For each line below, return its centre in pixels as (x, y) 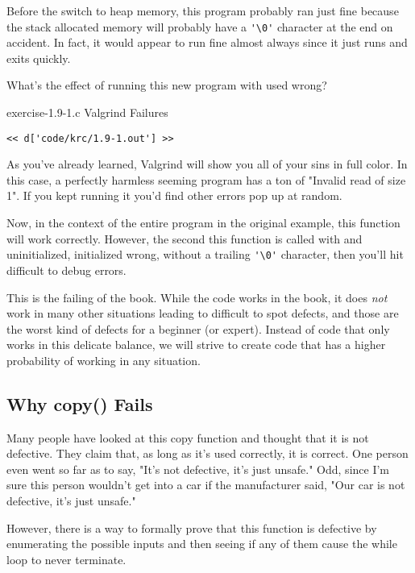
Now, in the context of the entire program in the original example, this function (203, 223)
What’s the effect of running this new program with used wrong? (167, 85)
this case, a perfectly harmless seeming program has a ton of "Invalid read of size (206, 179)
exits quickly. (39, 58)
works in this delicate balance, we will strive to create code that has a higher (196, 345)
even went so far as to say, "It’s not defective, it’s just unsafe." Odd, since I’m (198, 469)
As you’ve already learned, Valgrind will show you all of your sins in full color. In (207, 164)
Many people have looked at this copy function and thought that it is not (188, 437)
